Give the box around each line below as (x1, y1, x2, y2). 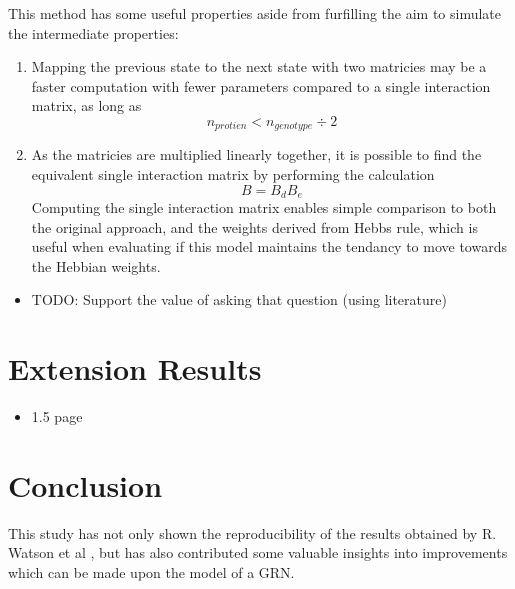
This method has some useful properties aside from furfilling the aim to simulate (8, 3, 502, 23)
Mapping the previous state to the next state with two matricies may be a (31, 56, 487, 77)
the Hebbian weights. (31, 255, 161, 276)
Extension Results (8, 348, 262, 389)
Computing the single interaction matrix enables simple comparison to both (31, 197, 497, 218)
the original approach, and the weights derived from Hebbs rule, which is (31, 216, 478, 237)
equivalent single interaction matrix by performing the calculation (31, 164, 435, 185)
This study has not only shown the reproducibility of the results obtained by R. (8, 522, 497, 543)
